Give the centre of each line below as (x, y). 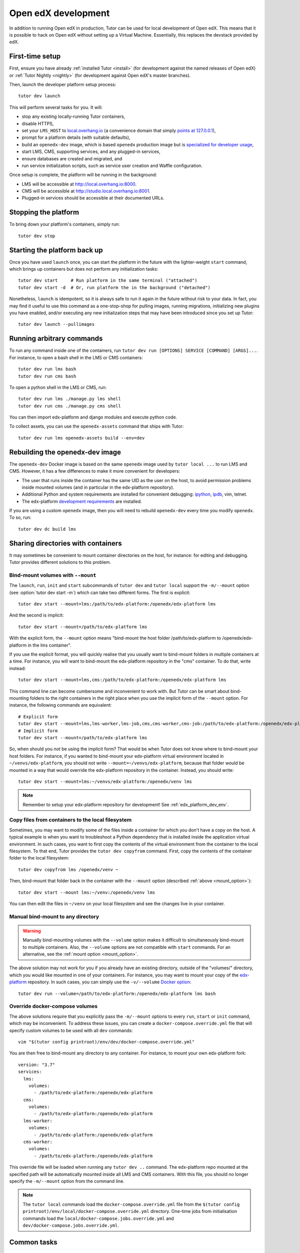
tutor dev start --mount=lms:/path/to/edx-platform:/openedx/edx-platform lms (117, 604)
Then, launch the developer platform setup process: (63, 85)
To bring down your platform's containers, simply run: (64, 224)
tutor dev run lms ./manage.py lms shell (69, 399)
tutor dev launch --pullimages (56, 324)
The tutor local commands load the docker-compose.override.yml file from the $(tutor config (131, 1204)
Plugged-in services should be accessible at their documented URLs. (93, 198)
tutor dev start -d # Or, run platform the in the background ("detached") (114, 287)
